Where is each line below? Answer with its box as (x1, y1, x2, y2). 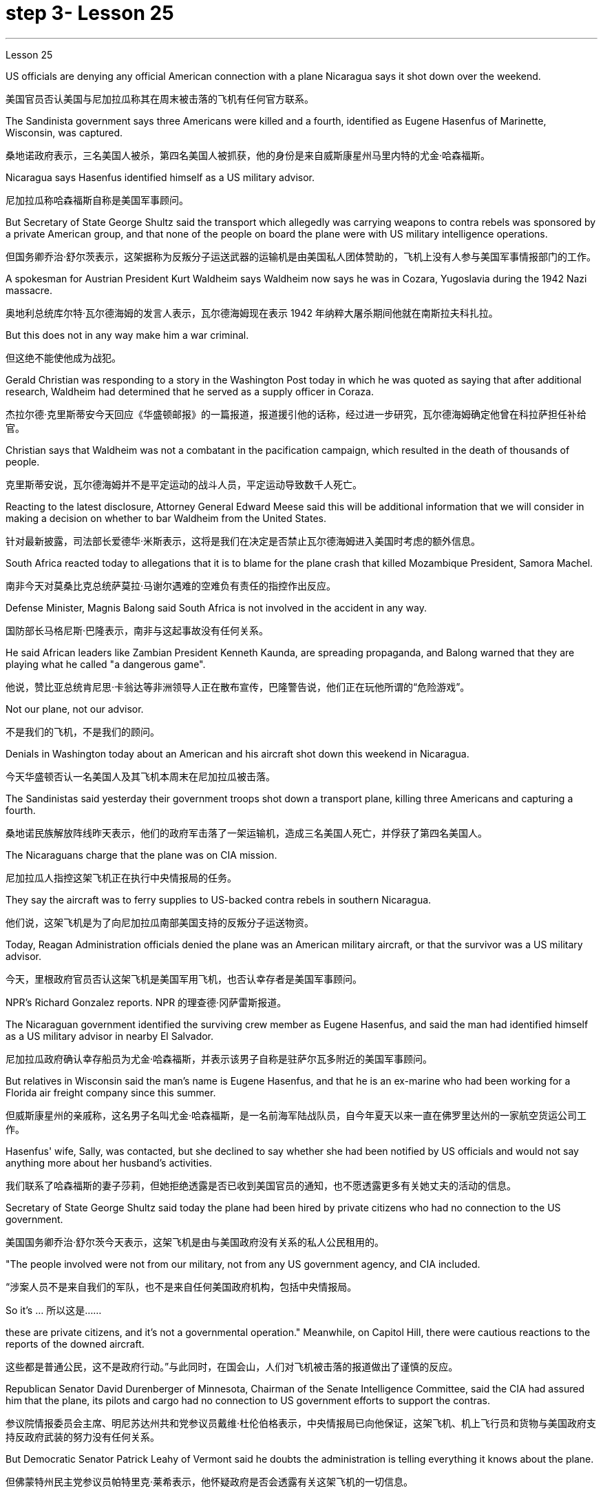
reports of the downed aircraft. (6, 1337, 145, 1350)
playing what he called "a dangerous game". (6, 658, 206, 670)
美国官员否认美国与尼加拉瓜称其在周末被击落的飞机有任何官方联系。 (6, 92, 314, 105)
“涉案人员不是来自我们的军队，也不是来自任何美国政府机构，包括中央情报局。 (6, 1280, 357, 1293)
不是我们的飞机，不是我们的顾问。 (6, 725, 160, 738)
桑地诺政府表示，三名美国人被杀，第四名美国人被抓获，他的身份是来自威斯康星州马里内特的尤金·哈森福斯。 (6, 149, 491, 161)
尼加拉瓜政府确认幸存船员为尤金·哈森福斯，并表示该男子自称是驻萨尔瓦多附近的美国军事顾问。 (6, 1052, 433, 1065)
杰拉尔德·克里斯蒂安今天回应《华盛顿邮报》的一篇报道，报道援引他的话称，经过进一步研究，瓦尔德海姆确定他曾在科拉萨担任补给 (6, 408, 587, 420)
